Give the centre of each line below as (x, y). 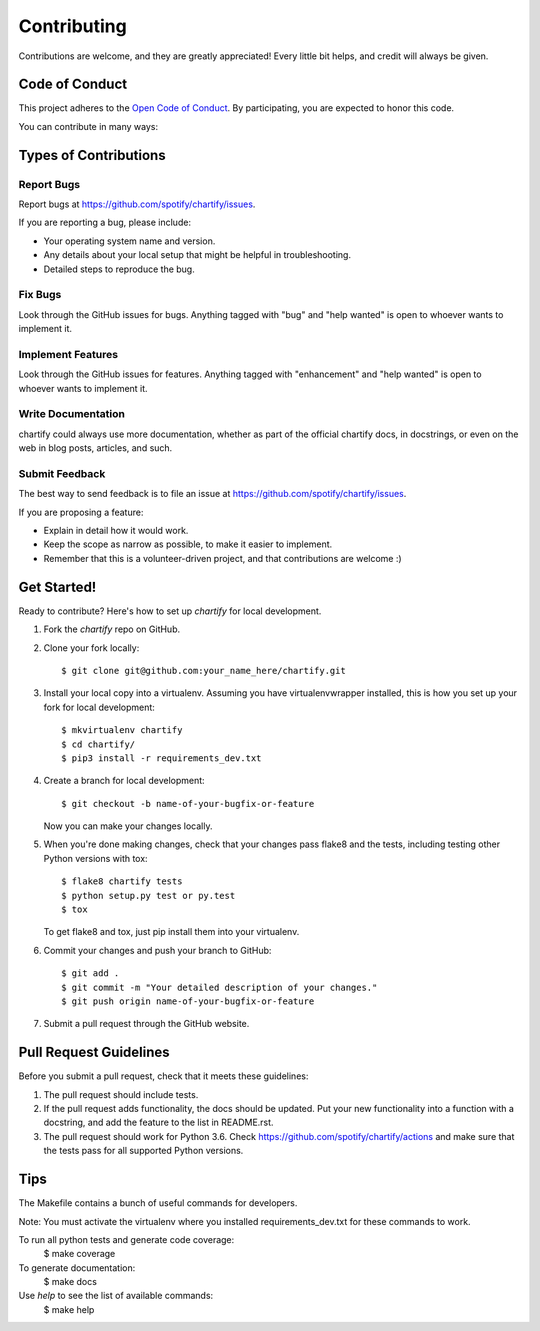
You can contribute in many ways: (88, 126)
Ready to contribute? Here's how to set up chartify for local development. (170, 611)
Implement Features (68, 354)
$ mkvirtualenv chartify (122, 730)
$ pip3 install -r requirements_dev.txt (161, 758)
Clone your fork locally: (91, 647)
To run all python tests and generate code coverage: (126, 1239)
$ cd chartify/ (98, 744)
